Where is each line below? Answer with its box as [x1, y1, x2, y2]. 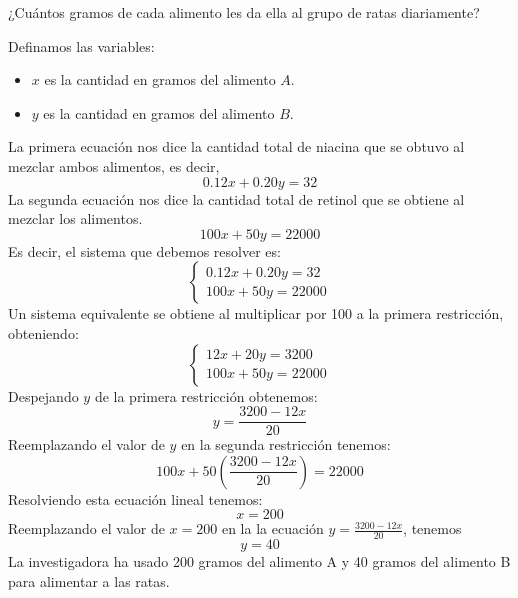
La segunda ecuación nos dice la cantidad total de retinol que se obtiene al [8, 188, 465, 209]
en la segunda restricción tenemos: [181, 434, 391, 455]
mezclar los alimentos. [8, 208, 143, 229]
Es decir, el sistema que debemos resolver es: [8, 240, 281, 261]
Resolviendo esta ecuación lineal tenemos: [8, 488, 263, 509]
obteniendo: [8, 322, 79, 343]
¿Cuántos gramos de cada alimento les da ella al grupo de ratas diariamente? [8, 2, 480, 22]
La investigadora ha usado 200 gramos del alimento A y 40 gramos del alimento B [8, 551, 511, 572]
